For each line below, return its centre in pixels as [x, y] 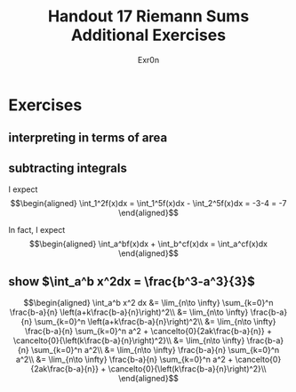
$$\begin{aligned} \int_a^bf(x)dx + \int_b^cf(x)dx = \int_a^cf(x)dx [148, 244]
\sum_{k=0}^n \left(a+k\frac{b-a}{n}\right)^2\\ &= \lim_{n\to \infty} [155, 321]
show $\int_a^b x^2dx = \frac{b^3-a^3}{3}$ [132, 281]
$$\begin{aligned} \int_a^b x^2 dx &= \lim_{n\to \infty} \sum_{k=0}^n [148, 302]
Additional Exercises [148, 35]
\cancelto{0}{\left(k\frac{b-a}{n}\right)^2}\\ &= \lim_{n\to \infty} [129, 340]
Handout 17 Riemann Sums [148, 16]
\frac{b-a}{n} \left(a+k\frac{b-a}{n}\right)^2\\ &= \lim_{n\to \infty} [129, 312]
